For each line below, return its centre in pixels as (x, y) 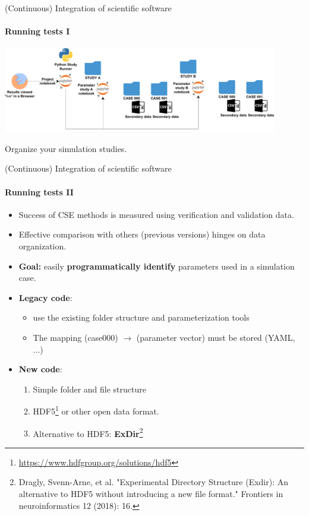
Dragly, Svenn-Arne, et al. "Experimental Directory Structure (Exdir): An (154, 482)
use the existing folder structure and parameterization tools (141, 317)
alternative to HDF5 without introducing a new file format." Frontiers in (151, 494)
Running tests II (39, 191)
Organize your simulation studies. (66, 148)
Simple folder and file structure (89, 389)
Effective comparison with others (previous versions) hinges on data (142, 234)
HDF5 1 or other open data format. (96, 410)
